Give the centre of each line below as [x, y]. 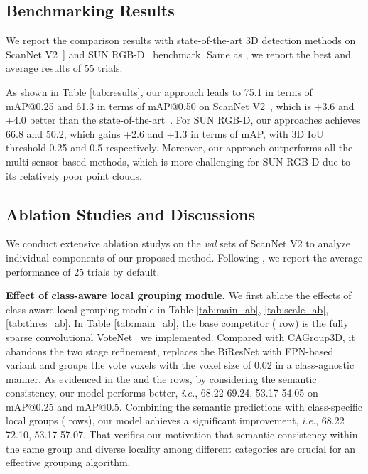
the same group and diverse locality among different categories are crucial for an [181, 448]
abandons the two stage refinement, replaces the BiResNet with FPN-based [170, 351]
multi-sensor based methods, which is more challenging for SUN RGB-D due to [178, 161]
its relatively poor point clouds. [74, 175]
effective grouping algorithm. [68, 462]
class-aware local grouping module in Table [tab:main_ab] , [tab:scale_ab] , [167, 309]
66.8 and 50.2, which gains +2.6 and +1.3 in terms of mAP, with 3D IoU [165, 133]
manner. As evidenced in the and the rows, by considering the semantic [161, 378]
